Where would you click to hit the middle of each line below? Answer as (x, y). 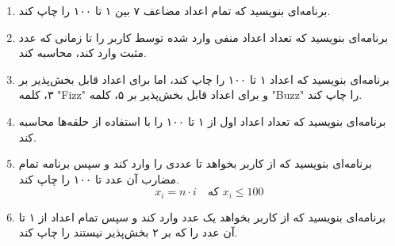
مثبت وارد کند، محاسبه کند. (82, 53)
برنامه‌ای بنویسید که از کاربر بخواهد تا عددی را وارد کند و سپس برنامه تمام (195, 163)
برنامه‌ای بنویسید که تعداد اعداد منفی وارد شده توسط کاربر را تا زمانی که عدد (203, 37)
